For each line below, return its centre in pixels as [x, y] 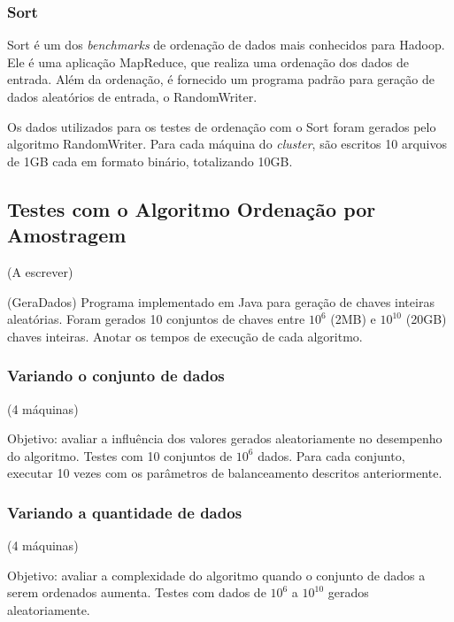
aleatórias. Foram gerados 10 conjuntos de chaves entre [156, 319]
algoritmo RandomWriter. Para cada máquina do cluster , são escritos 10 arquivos [227, 144]
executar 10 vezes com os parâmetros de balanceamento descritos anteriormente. [225, 473]
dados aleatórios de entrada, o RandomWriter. [132, 96]
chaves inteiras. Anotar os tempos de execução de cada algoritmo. [185, 336]
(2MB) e [353, 319]
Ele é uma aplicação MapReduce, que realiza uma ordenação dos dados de [208, 61]
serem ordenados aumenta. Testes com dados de [137, 592]
